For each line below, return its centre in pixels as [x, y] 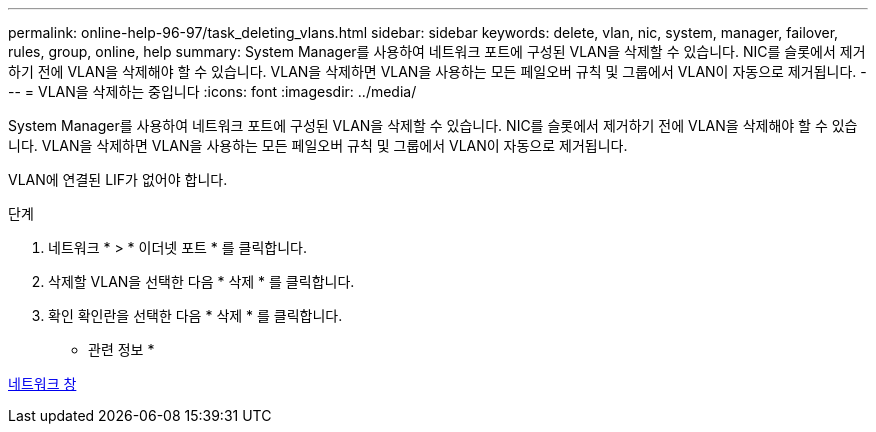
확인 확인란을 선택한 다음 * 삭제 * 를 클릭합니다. [195, 315]
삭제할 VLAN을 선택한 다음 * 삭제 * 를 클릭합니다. [201, 281]
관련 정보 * [121, 349]
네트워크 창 [42, 383]
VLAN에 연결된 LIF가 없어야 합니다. [118, 179]
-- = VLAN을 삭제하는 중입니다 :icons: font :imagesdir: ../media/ [212, 91]
